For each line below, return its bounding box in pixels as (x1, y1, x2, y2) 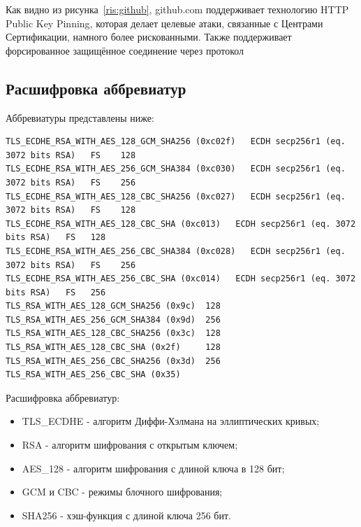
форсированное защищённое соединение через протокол (6, 43, 244, 57)
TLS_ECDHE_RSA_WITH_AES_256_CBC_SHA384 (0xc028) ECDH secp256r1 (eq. (6, 246, 346, 256)
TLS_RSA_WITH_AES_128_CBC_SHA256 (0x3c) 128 (6, 328, 221, 339)
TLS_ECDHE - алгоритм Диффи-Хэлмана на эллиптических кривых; (22, 414, 320, 428)
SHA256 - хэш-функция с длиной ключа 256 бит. (22, 507, 231, 522)
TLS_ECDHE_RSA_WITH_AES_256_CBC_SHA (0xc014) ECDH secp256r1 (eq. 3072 (6, 274, 356, 284)
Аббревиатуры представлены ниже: (6, 110, 154, 125)
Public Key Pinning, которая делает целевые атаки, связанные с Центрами (6, 15, 323, 30)
